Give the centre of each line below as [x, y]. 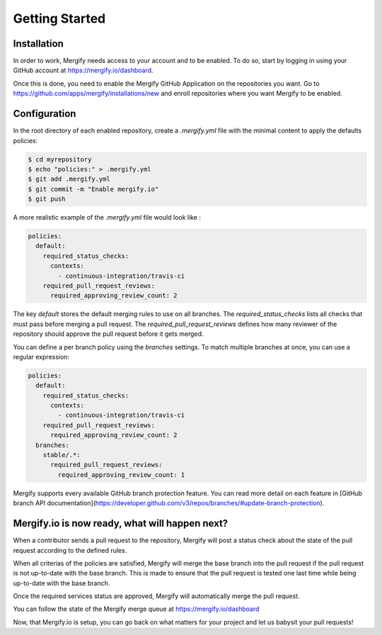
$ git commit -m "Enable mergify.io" [93, 189]
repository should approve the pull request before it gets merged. [109, 334]
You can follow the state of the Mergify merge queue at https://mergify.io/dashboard [136, 609]
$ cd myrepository [60, 159]
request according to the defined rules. [70, 550]
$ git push [47, 199]
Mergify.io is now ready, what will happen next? [121, 523]
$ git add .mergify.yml [69, 179]
